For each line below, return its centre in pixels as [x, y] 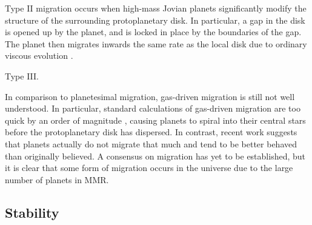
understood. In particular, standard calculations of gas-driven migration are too [153, 108]
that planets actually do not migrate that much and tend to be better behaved [151, 143]
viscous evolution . [39, 55]
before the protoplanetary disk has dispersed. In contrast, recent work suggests [151, 132]
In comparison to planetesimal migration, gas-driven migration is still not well [150, 96]
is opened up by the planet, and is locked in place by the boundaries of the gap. [153, 32]
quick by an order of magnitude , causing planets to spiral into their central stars [155, 120]
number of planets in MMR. [57, 179]
